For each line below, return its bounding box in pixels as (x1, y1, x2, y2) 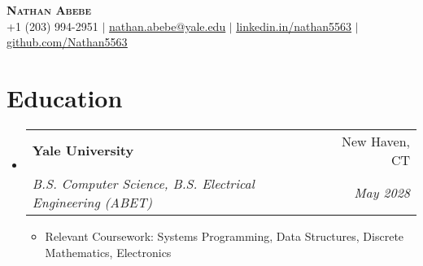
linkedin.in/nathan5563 (236, 17, 352, 34)
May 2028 (354, 183, 410, 203)
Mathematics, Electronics (45, 243, 172, 260)
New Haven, (342, 131, 410, 150)
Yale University (32, 141, 134, 160)
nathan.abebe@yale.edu (109, 17, 226, 34)
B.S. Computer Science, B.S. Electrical (32, 173, 255, 193)
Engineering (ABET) (32, 192, 153, 211)
